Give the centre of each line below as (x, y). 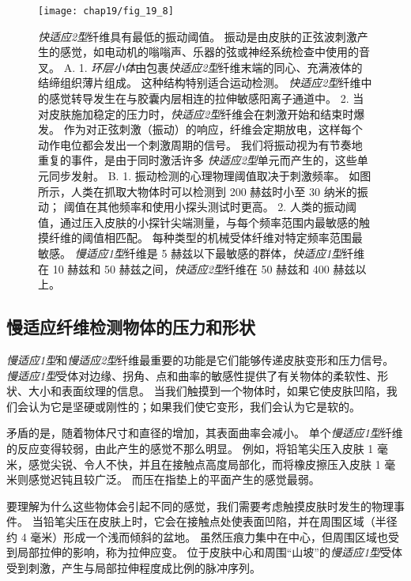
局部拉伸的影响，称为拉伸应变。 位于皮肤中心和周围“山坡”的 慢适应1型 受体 (210, 552)
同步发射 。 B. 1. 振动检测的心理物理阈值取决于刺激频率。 (197, 175)
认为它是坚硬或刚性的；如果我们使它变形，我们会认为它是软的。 (194, 406)
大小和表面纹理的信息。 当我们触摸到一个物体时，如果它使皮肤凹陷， (207, 391)
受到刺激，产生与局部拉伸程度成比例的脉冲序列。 (134, 568)
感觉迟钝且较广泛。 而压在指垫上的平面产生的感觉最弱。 (174, 479)
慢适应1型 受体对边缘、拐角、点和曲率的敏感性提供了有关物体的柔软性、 (192, 375)
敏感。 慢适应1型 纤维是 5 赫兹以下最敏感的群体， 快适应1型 (190, 253)
